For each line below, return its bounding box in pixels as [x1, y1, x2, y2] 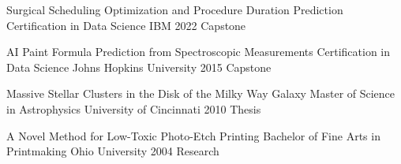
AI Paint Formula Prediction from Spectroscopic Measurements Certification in [6, 43, 391, 60]
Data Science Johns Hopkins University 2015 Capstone [6, 58, 272, 75]
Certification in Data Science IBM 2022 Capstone [6, 17, 246, 33]
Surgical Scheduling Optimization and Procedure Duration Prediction [6, 2, 343, 17]
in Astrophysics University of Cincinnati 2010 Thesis [6, 100, 261, 117]
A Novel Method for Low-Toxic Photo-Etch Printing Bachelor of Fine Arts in [6, 127, 380, 143]
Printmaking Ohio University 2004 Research [6, 143, 219, 159]
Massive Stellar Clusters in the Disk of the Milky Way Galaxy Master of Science [6, 85, 395, 102]
